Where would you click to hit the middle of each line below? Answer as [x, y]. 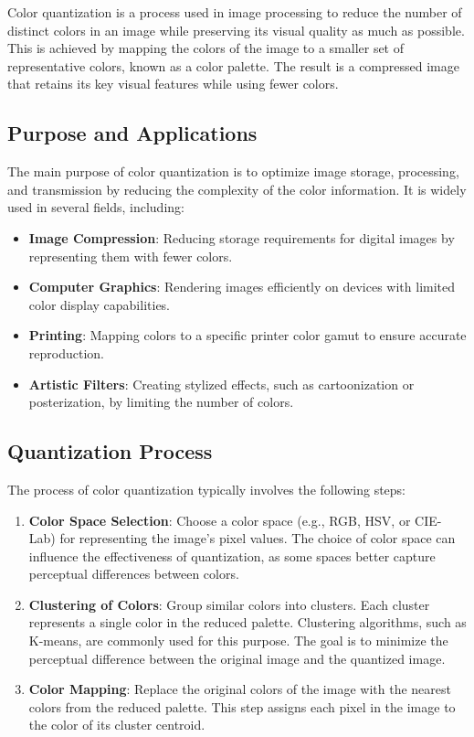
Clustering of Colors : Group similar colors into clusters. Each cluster [229, 604]
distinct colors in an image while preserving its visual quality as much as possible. [236, 30]
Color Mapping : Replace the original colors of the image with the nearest [240, 689]
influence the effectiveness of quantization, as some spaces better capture [232, 555]
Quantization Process [110, 451]
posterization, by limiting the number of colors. [161, 402]
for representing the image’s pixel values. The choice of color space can [258, 538]
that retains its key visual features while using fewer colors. [173, 84]
